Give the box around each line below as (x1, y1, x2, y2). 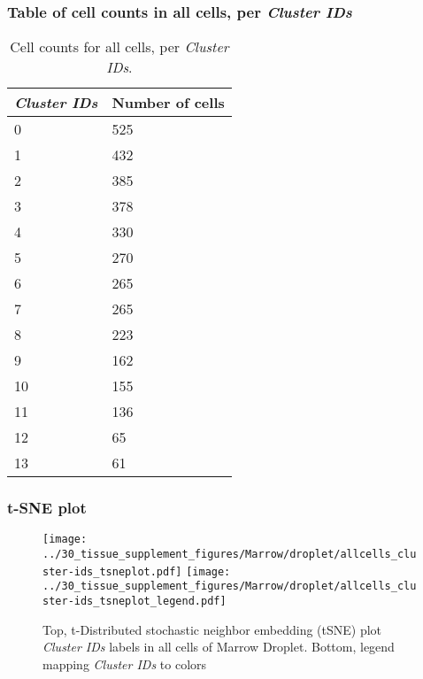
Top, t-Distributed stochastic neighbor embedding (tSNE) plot (42, 620, 382, 638)
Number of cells (112, 92, 225, 113)
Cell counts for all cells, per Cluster (10, 36, 229, 58)
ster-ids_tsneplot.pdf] (42, 565, 182, 578)
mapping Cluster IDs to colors (42, 654, 207, 673)
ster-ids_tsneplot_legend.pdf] (42, 595, 227, 608)
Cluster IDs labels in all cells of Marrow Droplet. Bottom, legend (42, 637, 395, 656)
